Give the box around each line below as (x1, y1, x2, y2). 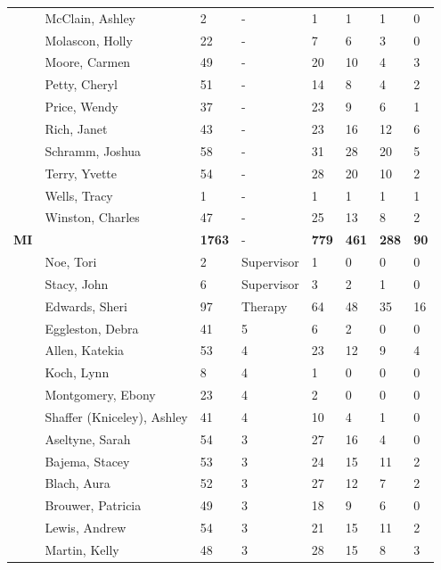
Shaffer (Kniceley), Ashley (45, 407, 188, 425)
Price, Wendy (45, 97, 118, 116)
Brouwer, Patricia (45, 496, 142, 515)
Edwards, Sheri (45, 296, 127, 315)
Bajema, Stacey (45, 451, 130, 470)
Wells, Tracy (45, 186, 113, 204)
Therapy (241, 296, 288, 315)
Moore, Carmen (45, 53, 131, 71)
